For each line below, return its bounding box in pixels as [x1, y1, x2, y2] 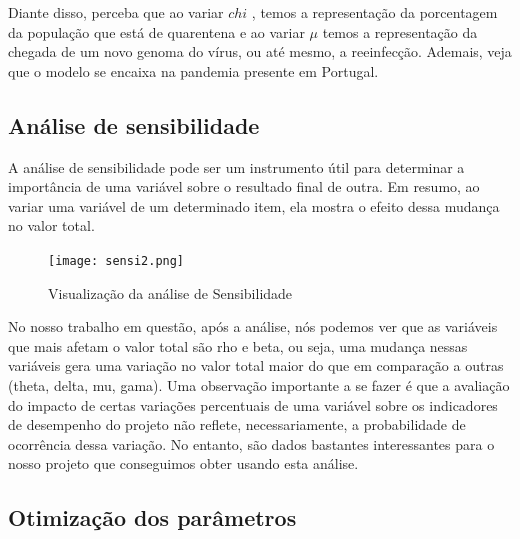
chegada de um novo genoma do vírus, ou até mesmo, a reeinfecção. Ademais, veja [8, 41, 512, 62]
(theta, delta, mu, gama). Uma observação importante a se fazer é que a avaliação [8, 374, 510, 395]
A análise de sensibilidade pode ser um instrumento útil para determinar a [8, 156, 465, 177]
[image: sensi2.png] [48, 253, 185, 268]
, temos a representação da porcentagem [251, 2, 498, 22]
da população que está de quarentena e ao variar [8, 21, 305, 42]
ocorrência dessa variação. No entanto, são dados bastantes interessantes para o [8, 433, 495, 454]
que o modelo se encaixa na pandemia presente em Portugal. [8, 60, 379, 81]
